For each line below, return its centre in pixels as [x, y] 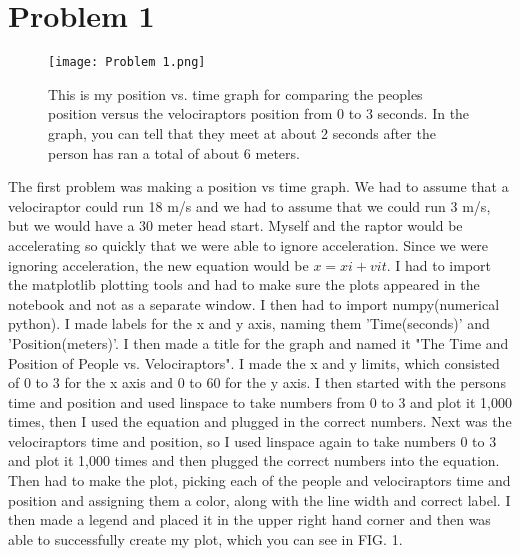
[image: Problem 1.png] [127, 62]
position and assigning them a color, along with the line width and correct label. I [259, 499]
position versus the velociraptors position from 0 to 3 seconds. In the [259, 113]
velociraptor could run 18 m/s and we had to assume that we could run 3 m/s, [249, 205]
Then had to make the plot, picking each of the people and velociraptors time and [259, 480]
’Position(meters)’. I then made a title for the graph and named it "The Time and [258, 342]
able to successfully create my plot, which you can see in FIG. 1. [205, 538]
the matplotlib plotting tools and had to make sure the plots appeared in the [244, 284]
